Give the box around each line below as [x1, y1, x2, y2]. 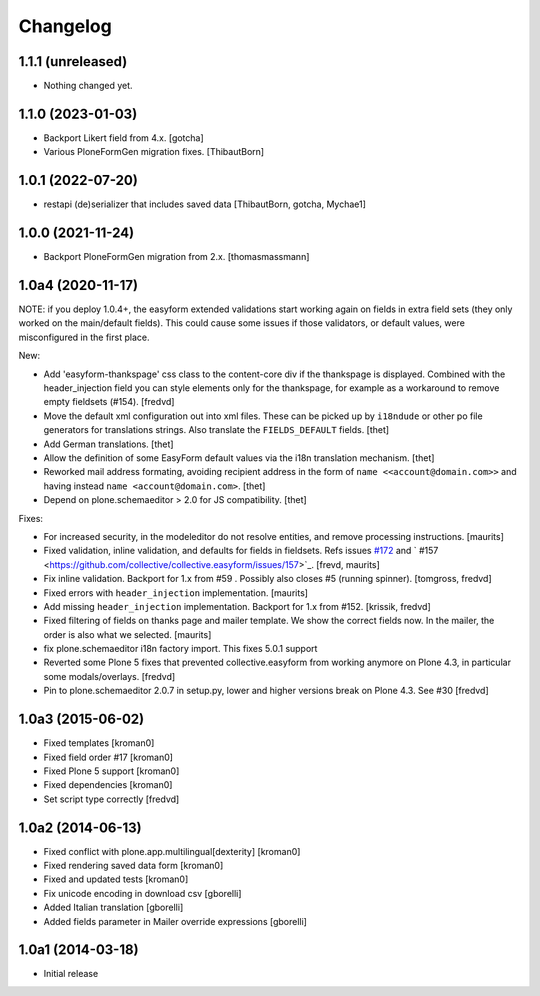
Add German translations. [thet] [43, 438, 174, 450]
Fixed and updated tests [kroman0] [43, 873, 189, 885]
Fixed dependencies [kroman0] [43, 779, 173, 791]
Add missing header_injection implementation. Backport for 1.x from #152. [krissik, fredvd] [43, 600, 432, 612]
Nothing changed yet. [43, 80, 134, 92]
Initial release [43, 968, 99, 980]
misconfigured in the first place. [18, 331, 150, 343]
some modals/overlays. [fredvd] [43, 670, 176, 682]
